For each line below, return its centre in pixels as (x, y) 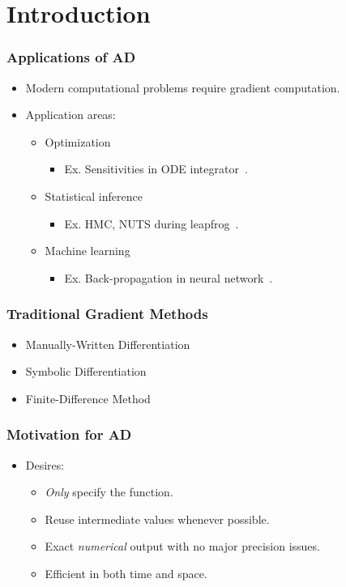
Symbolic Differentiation (86, 371)
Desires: (45, 464)
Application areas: (70, 115)
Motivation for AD (69, 434)
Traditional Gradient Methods (107, 314)
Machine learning (88, 251)
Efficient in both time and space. (126, 573)
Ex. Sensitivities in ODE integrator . (156, 169)
